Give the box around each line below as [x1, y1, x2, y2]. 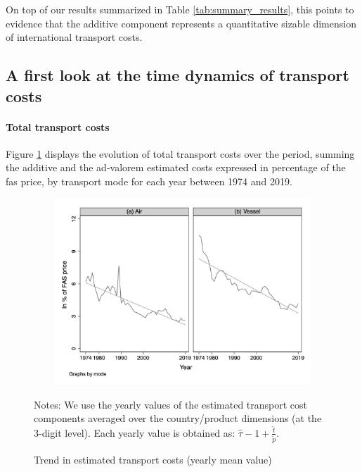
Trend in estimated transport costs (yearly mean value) [34, 452, 272, 466]
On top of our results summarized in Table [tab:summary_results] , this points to [6, 2, 354, 16]
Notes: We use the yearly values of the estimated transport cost [34, 397, 308, 411]
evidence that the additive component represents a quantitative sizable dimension [6, 15, 356, 30]
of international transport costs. [6, 30, 143, 44]
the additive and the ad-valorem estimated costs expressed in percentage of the [6, 160, 346, 175]
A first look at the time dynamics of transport [6, 64, 349, 86]
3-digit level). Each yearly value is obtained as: [34, 425, 235, 440]
